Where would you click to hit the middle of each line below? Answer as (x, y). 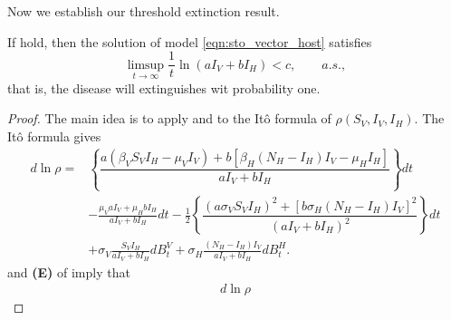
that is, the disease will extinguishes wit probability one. (164, 87)
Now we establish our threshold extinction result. (144, 11)
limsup (146, 65)
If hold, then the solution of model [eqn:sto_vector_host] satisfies (190, 41)
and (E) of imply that (69, 272)
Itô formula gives (54, 136)
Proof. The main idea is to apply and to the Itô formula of (169, 118)
